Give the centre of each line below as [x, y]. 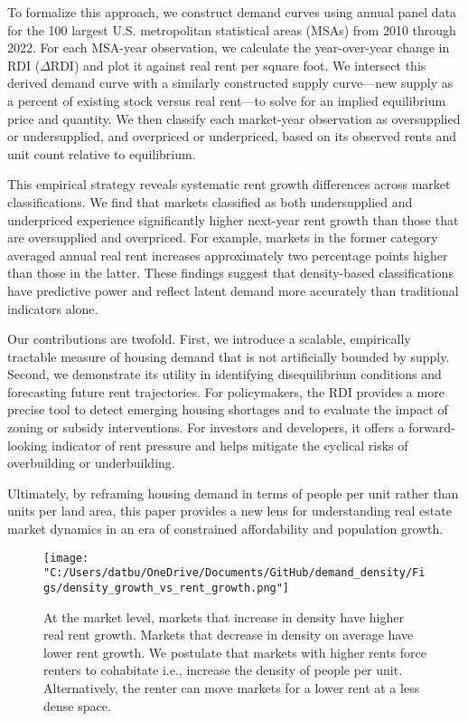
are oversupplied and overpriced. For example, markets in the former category [223, 237]
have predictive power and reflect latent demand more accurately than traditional [233, 290]
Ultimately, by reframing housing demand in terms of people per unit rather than [233, 493]
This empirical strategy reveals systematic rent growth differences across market [229, 184]
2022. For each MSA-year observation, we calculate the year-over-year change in [229, 47]
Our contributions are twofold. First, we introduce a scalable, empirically [209, 339]
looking [28, 445]
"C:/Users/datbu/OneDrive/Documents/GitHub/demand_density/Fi [234, 573]
